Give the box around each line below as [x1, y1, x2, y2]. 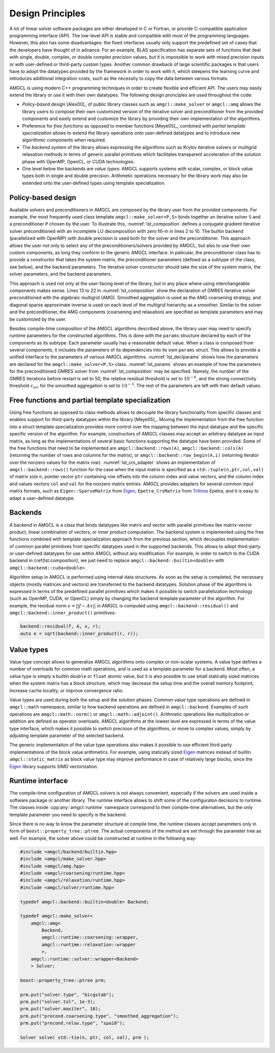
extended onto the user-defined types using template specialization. [22, 180, 166, 186]
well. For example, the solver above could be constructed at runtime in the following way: [9, 835, 197, 841]
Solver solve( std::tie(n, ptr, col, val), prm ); [20, 1034, 150, 1040]
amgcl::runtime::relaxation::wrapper [41, 942, 136, 947]
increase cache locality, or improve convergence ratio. [9, 687, 124, 694]
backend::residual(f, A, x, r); [20, 623, 101, 629]
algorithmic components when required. [22, 137, 106, 143]
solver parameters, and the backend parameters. [9, 271, 112, 277]
